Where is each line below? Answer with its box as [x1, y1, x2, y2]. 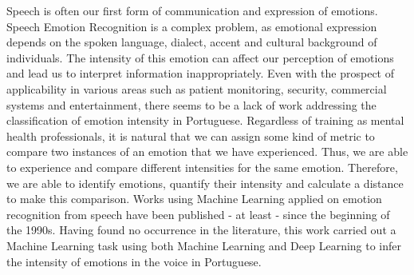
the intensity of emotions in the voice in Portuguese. [6, 253, 262, 269]
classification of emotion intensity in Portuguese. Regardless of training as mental [6, 112, 404, 129]
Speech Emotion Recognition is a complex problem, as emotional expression [6, 18, 377, 34]
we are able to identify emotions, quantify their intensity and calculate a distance [6, 174, 404, 191]
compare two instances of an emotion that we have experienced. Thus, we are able [6, 143, 408, 160]
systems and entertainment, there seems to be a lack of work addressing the [6, 96, 377, 113]
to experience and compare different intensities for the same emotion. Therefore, [6, 158, 398, 175]
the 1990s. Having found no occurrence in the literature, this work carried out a [6, 221, 396, 238]
